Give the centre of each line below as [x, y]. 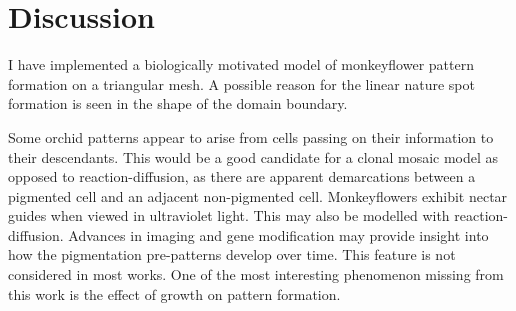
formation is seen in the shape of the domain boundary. [178, 103]
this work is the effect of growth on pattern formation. [174, 293]
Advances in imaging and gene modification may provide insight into [278, 234]
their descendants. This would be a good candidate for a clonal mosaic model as [253, 156]
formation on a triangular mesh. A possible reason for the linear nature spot [241, 83]
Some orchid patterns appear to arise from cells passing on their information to [251, 136]
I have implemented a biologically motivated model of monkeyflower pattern [241, 64]
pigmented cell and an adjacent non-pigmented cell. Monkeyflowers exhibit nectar [258, 195]
